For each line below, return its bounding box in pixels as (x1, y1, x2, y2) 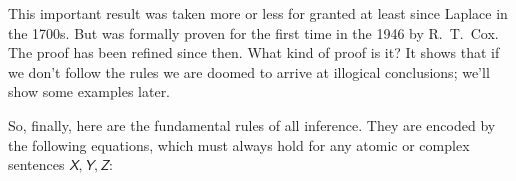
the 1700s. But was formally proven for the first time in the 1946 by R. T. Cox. (8, 22, 499, 43)
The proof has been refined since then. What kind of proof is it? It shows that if (8, 42, 500, 63)
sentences (8, 154, 65, 175)
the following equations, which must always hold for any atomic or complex (8, 134, 470, 155)
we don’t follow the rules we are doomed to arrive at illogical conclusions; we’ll (8, 61, 490, 82)
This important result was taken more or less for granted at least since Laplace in (8, 3, 508, 23)
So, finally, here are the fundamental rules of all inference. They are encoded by (8, 114, 496, 135)
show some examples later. (8, 81, 171, 102)
